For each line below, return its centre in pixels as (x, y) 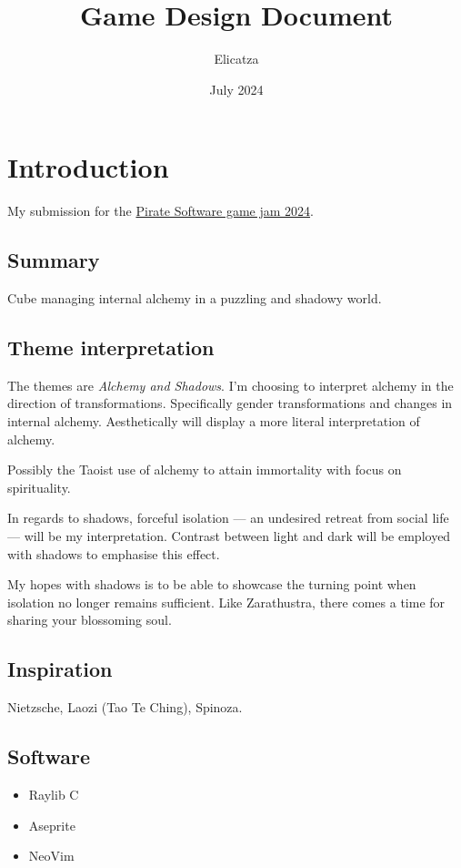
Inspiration (60, 669)
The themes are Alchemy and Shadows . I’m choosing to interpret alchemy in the (230, 385)
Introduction (88, 167)
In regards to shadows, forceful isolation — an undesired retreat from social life (228, 518)
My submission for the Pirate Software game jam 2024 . (160, 211)
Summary (54, 260)
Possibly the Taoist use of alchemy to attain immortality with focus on (205, 470)
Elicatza (236, 59)
